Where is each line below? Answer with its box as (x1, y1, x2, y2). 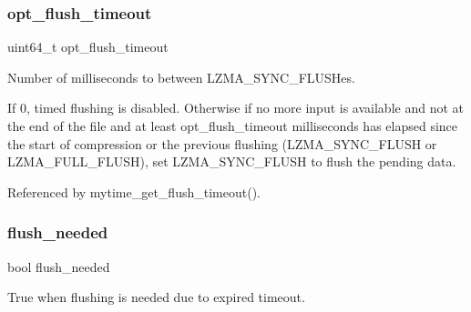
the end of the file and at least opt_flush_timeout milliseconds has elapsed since (7, 116, 458, 135)
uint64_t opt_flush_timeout (7, 37, 169, 56)
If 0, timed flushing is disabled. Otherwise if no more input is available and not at (7, 98, 464, 117)
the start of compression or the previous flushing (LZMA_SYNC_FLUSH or (7, 134, 437, 153)
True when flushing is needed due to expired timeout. (7, 287, 305, 307)
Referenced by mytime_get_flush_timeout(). (7, 182, 261, 201)
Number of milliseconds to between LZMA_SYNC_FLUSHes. (7, 67, 355, 86)
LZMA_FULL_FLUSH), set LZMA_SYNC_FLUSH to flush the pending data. (7, 152, 456, 171)
